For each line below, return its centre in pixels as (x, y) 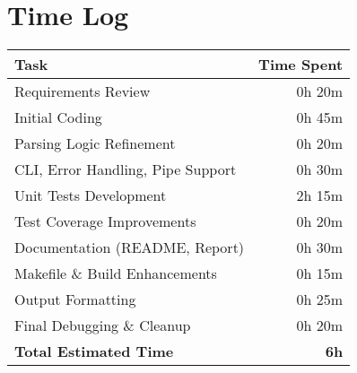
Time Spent (301, 65)
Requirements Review (83, 91)
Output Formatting (75, 299)
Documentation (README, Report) (130, 247)
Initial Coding (58, 117)
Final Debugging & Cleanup (103, 325)
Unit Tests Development (91, 195)
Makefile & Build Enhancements (116, 273)
